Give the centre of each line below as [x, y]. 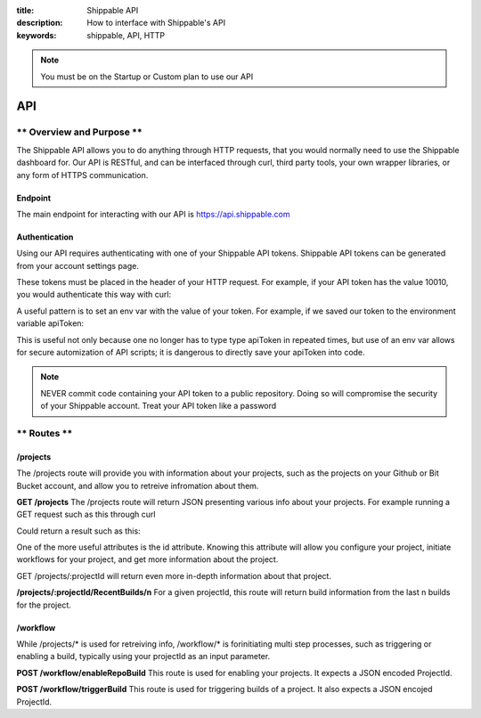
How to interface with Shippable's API [156, 23]
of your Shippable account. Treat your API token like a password [159, 406]
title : [25, 10]
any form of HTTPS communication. [82, 175]
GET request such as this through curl [86, 514]
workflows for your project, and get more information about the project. [147, 559]
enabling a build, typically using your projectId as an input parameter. [143, 657]
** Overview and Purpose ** [79, 132]
